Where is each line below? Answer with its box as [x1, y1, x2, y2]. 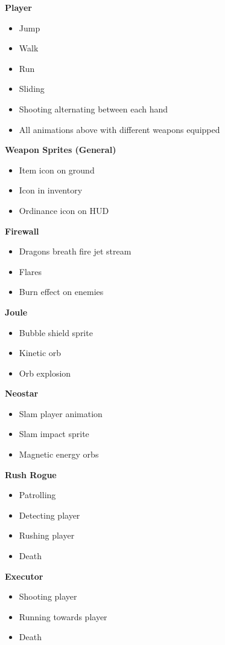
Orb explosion [19, 366, 71, 379]
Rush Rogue [5, 468, 57, 481]
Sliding [19, 82, 45, 95]
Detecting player [19, 508, 80, 521]
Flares [19, 265, 42, 277]
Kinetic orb [19, 346, 62, 359]
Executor [5, 569, 43, 582]
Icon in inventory [19, 184, 83, 196]
